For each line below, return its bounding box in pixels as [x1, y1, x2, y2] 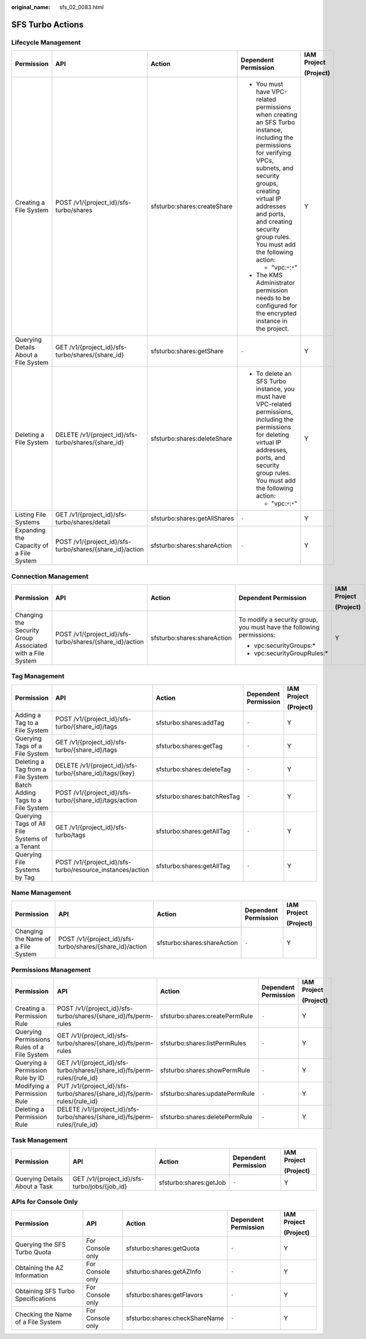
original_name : [11, 4, 51, 10]
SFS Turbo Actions [11, 19, 84, 30]
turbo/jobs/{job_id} [72, 1182, 127, 1190]
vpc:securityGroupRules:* [254, 648, 329, 657]
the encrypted [256, 309, 297, 318]
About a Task [15, 1182, 53, 1190]
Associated [15, 641, 48, 650]
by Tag [15, 873, 35, 881]
